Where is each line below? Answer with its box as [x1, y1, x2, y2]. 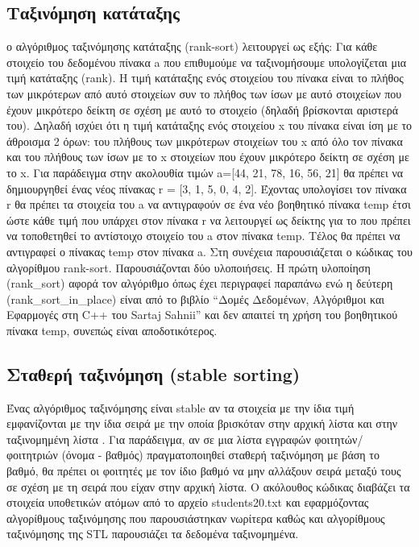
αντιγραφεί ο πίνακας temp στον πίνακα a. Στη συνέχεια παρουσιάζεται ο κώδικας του [6, 242, 413, 259]
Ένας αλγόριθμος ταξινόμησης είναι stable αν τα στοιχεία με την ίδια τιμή [6, 399, 355, 416]
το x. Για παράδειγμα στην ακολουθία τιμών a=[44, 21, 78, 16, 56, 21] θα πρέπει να [6, 164, 404, 180]
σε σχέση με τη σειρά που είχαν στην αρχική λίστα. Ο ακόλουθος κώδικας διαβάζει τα [6, 478, 410, 495]
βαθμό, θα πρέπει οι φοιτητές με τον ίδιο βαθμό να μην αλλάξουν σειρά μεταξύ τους [6, 462, 401, 479]
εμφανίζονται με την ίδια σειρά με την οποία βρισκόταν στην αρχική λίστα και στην [6, 415, 398, 432]
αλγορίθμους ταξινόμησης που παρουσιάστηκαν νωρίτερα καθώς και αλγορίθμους [6, 509, 385, 526]
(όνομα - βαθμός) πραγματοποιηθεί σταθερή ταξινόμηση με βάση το [61, 446, 380, 463]
